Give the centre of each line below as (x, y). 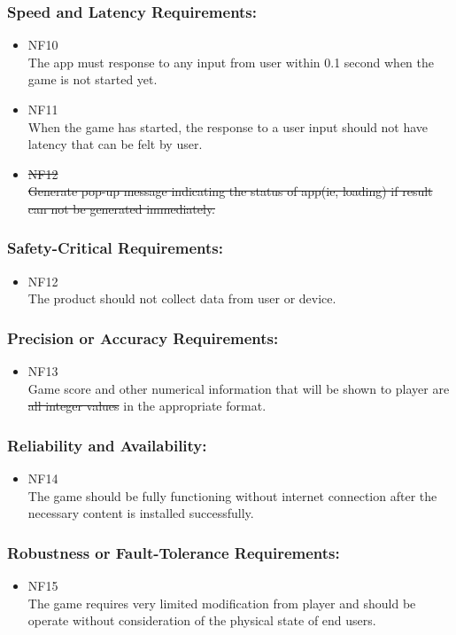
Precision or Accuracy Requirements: (143, 337)
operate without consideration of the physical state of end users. (202, 620)
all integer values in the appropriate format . (147, 406)
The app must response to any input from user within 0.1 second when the (231, 62)
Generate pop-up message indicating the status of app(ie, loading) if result (230, 191)
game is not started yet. (93, 79)
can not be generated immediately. (122, 208)
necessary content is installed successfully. (141, 513)
